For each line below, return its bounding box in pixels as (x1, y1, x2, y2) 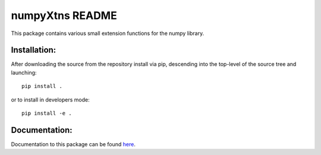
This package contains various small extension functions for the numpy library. (11, 30, 204, 37)
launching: (11, 69, 37, 76)
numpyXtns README (11, 9, 117, 22)
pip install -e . (21, 110, 72, 117)
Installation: (11, 45, 56, 55)
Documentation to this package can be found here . (11, 140, 136, 148)
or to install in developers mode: (11, 96, 90, 103)
